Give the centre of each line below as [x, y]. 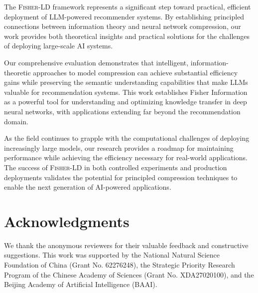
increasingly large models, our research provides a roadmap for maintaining [119, 147]
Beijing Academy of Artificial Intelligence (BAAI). [81, 284]
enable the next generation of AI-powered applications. [88, 187]
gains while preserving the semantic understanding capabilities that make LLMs [126, 82]
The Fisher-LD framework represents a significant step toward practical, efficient [128, 6]
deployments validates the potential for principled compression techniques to [121, 177]
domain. [16, 121]
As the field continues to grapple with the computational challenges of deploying [127, 138]
